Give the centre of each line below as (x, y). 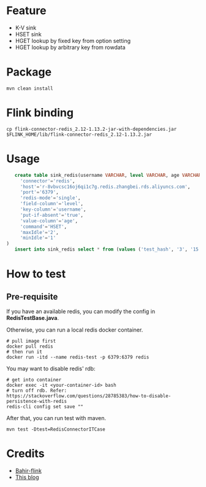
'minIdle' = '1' (38, 238)
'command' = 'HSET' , (44, 227)
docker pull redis (30, 346)
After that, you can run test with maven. (56, 418)
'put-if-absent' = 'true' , (52, 215)
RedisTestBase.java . (33, 318)
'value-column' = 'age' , (49, 221)
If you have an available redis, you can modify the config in (81, 311)
